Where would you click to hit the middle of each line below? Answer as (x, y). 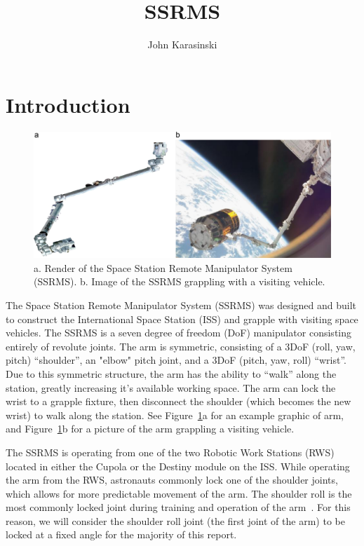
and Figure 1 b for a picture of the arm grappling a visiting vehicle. (150, 429)
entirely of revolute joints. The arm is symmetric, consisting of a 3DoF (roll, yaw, (181, 346)
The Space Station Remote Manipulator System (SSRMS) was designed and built (181, 305)
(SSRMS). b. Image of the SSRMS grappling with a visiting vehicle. (180, 281)
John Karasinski (182, 45)
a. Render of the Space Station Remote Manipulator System (163, 267)
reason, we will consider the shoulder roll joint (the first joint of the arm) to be (175, 520)
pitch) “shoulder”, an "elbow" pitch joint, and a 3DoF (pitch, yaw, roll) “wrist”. (176, 360)
